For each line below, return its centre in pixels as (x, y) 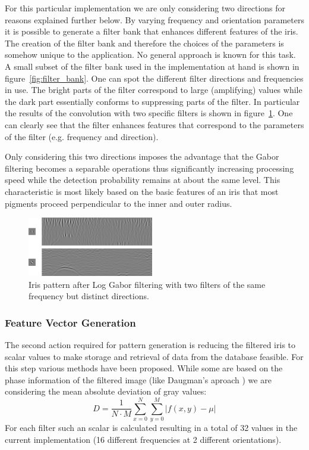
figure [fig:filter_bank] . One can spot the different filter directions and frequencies (154, 78)
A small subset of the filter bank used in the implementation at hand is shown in (152, 66)
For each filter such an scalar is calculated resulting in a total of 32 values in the (151, 428)
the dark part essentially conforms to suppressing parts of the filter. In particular (152, 101)
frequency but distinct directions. (89, 296)
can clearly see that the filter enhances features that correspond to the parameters (154, 124)
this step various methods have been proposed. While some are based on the (144, 368)
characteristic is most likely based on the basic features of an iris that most (142, 191)
